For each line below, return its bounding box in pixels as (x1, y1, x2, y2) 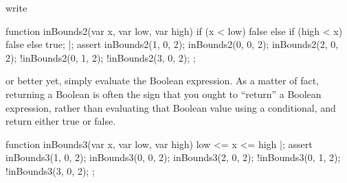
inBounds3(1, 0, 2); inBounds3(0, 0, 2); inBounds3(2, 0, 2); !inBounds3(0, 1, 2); (5, 150, 341, 164)
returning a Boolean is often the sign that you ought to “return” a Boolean (5, 86, 322, 101)
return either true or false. (5, 114, 116, 128)
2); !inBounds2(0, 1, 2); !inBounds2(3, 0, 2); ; (5, 50, 196, 64)
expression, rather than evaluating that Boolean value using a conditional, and (5, 100, 336, 114)
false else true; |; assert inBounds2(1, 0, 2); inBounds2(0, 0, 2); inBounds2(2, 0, (5, 37, 339, 51)
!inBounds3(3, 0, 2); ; (5, 163, 95, 178)
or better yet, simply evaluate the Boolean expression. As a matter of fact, (5, 73, 320, 88)
